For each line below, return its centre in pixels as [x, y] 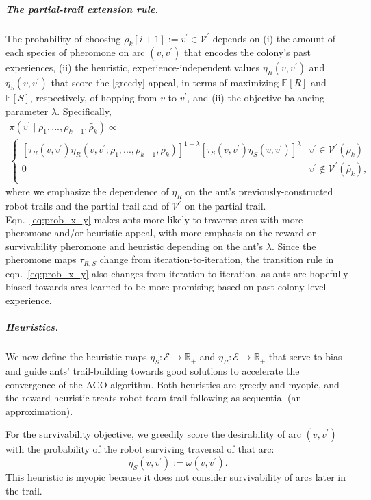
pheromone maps [41, 259]
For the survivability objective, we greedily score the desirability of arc [153, 434]
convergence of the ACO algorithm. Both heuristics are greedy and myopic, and [172, 384]
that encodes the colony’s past [247, 52]
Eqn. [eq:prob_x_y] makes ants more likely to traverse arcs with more [154, 219]
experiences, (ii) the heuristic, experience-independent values [132, 67]
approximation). [39, 411]
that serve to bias [305, 357]
